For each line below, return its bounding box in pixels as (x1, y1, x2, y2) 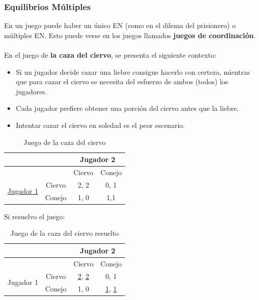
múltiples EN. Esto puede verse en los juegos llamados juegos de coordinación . (4, 30, 256, 40)
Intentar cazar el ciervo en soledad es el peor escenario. (16, 119, 185, 130)
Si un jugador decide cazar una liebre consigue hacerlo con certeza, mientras (16, 66, 250, 77)
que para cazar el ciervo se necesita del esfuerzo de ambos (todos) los (16, 76, 228, 87)
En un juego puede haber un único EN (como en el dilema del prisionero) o (4, 20, 236, 31)
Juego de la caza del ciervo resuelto (10, 228, 119, 238)
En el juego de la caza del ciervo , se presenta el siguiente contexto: (4, 50, 216, 60)
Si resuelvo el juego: (4, 211, 65, 221)
